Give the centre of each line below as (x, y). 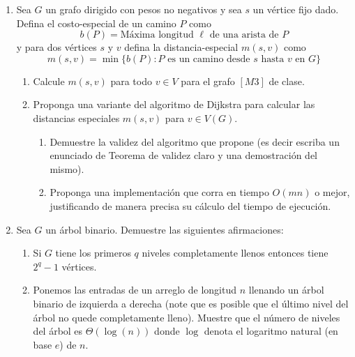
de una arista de (244, 35)
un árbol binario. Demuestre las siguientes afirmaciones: (165, 229)
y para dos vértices (56, 47)
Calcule (49, 81)
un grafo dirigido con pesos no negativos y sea (144, 9)
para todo (131, 81)
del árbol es (58, 331)
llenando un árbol (286, 290)
